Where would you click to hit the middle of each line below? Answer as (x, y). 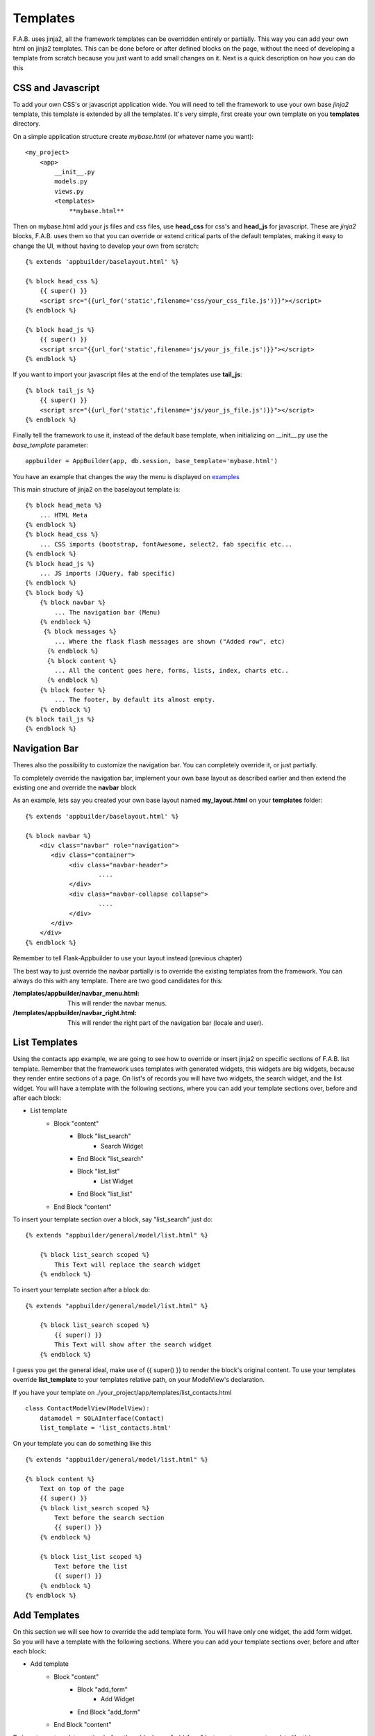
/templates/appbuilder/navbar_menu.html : (76, 994)
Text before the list (91, 1567)
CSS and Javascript (56, 88)
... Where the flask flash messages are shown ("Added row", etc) (170, 641)
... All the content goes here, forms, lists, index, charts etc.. (172, 670)
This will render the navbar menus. (117, 1003)
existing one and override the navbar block (75, 787)
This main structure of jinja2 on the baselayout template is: (97, 489)
